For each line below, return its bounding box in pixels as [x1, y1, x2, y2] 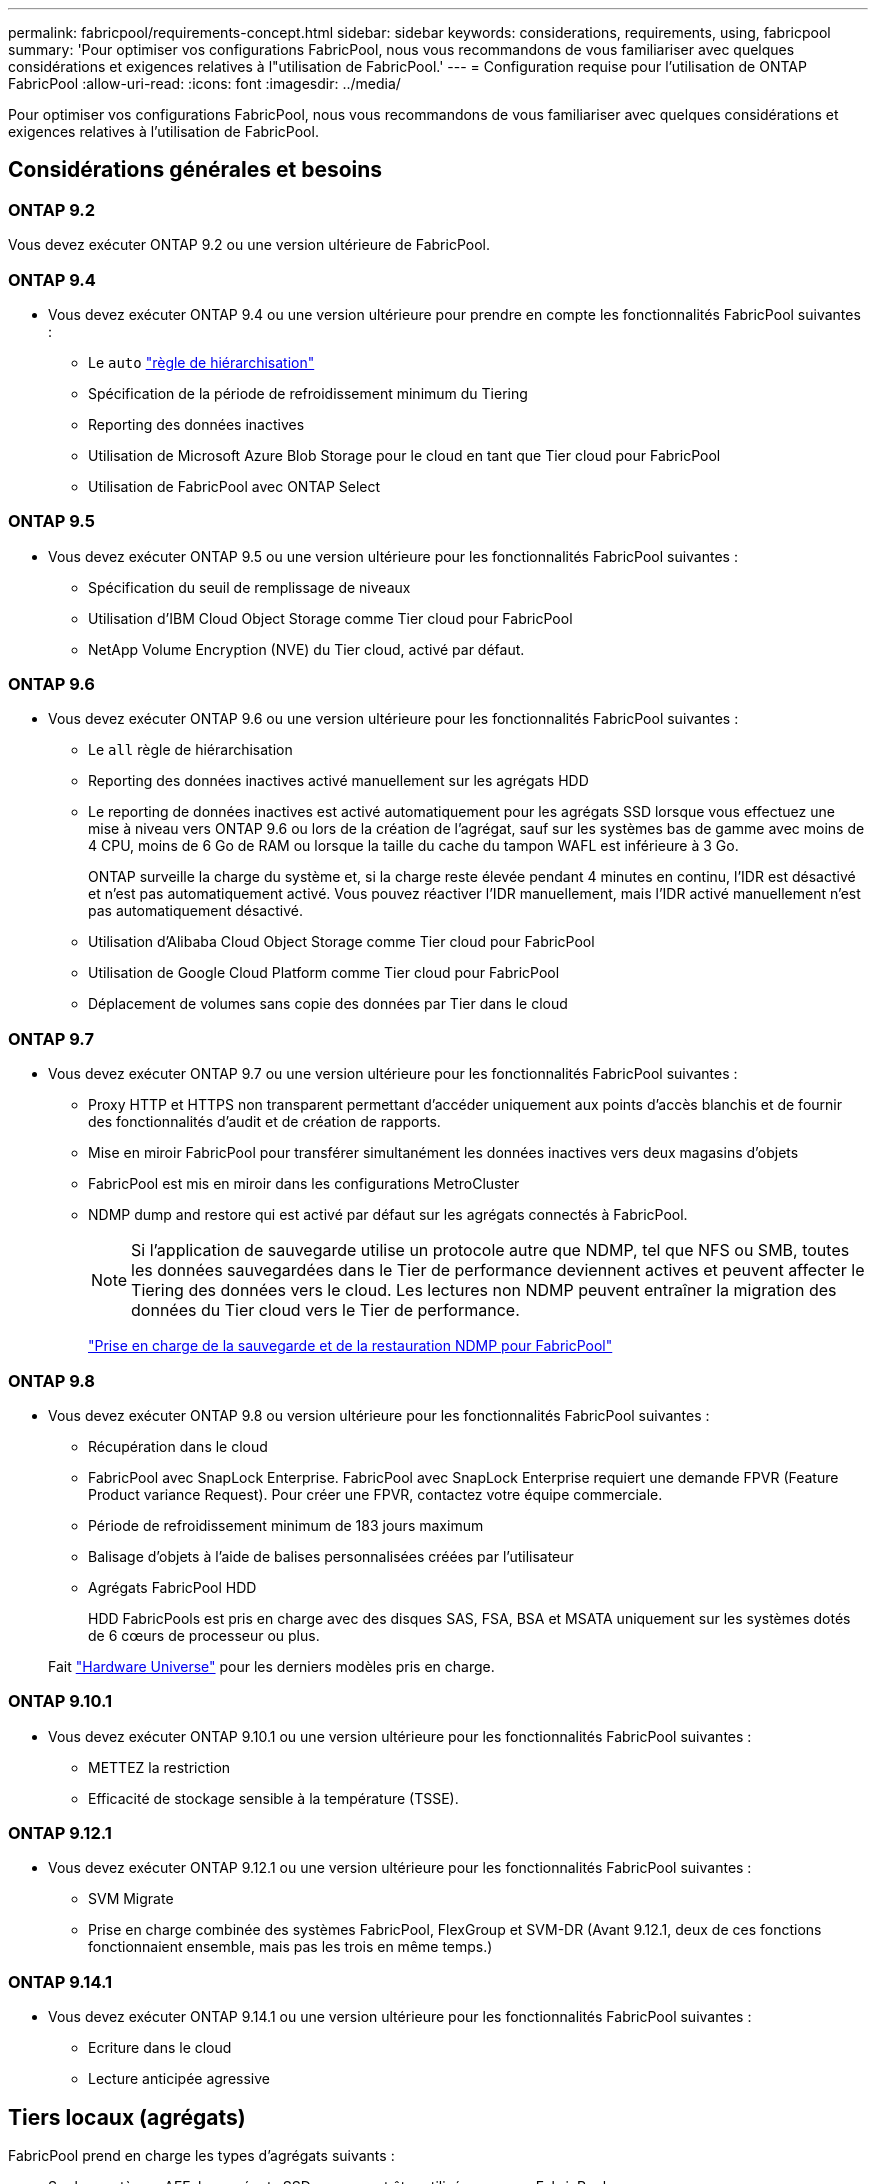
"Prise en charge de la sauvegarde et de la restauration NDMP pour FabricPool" [88, 1337, 613, 1355]
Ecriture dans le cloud [88, 2039, 232, 2057]
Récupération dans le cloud [88, 1437, 268, 1455]
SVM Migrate [88, 1890, 174, 1908]
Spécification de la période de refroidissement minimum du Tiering [88, 384, 528, 402]
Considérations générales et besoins [8, 157, 383, 183]
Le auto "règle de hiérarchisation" [88, 353, 315, 371]
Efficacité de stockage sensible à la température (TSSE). [88, 1789, 459, 1807]
